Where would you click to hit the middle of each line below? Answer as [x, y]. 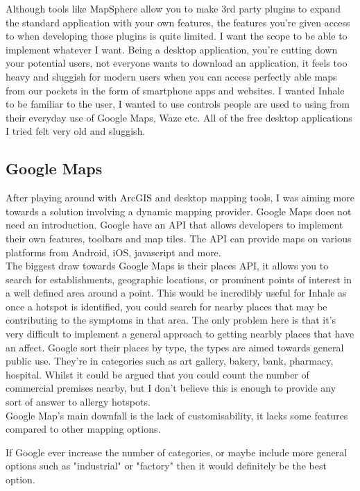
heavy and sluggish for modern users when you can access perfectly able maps [171, 76]
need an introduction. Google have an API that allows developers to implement [174, 225]
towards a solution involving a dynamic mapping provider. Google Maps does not [179, 211]
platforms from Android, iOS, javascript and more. [113, 252]
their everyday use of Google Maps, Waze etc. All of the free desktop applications [179, 117]
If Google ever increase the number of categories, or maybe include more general [177, 452]
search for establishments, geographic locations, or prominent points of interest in [179, 279]
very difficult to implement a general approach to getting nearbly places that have [180, 334]
